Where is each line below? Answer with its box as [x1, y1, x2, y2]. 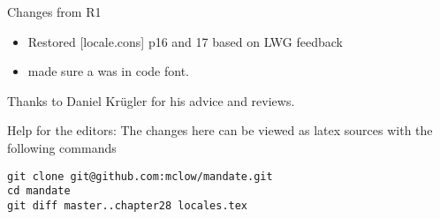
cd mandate [7, 185, 71, 198]
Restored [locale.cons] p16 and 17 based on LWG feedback [27, 32, 343, 50]
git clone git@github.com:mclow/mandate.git [7, 170, 273, 183]
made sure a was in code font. [27, 62, 189, 80]
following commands [7, 138, 117, 156]
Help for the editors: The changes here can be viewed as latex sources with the [7, 121, 433, 140]
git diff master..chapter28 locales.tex [7, 199, 248, 212]
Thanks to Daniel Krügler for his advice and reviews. [7, 91, 295, 109]
